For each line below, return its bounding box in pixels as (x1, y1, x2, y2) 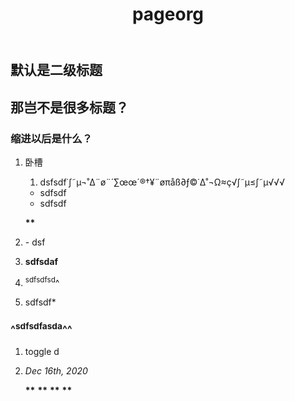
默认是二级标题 (10, 62, 103, 79)
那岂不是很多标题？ (10, 99, 129, 116)
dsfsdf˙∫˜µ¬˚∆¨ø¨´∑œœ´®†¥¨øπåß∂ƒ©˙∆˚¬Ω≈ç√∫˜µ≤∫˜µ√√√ (39, 176, 285, 188)
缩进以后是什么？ (10, 131, 93, 145)
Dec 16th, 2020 (24, 365, 88, 377)
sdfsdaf (24, 255, 59, 267)
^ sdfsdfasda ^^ (10, 321, 73, 337)
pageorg (131, 3, 205, 26)
